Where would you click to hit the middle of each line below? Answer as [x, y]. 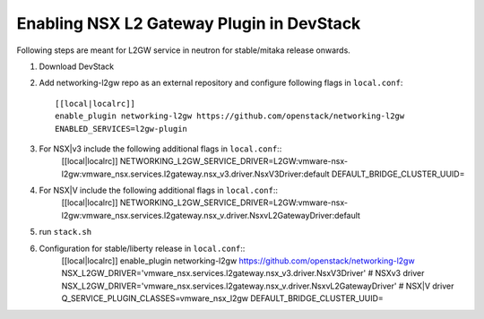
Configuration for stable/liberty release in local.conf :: [142, 248]
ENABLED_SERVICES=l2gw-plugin [121, 129]
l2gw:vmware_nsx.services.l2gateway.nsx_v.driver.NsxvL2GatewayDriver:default [211, 215]
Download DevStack [77, 66]
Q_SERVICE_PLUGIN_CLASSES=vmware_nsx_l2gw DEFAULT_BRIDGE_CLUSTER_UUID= [223, 298]
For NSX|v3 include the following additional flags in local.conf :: [160, 149]
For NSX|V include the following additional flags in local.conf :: [158, 190]
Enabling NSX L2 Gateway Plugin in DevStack [189, 23]
